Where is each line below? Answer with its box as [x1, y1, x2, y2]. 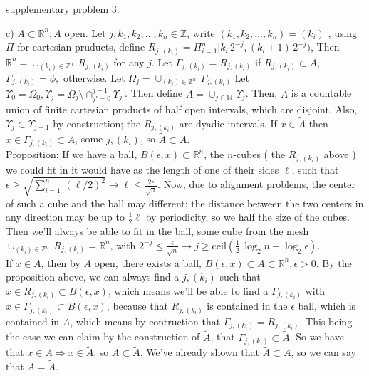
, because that [106, 298, 168, 313]
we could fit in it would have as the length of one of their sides [6, 162, 279, 177]
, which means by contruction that [70, 313, 221, 328]
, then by [41, 255, 80, 270]
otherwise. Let [63, 70, 125, 85]
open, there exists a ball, [94, 255, 202, 270]
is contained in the [207, 298, 288, 313]
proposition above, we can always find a [6, 269, 180, 284]
